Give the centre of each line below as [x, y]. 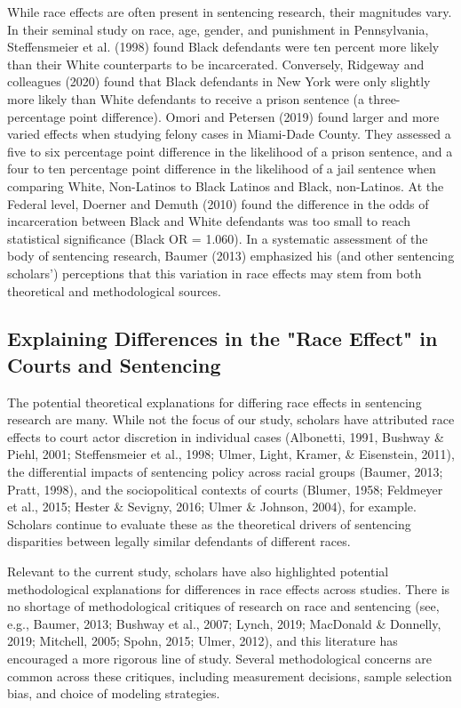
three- [384, 98]
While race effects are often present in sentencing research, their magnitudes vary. [230, 12]
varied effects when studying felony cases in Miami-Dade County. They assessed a [229, 134]
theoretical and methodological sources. [114, 290]
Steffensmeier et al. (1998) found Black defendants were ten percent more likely [223, 47]
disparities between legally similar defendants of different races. [179, 541]
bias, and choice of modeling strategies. [114, 693]
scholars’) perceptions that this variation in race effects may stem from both [215, 273]
